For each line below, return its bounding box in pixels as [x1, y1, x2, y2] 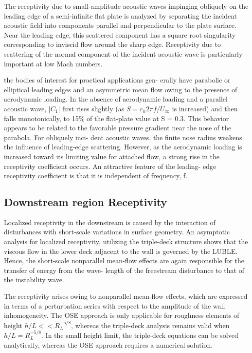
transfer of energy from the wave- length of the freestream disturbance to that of [4, 265, 244, 275]
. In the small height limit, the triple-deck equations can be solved [41, 330, 238, 340]
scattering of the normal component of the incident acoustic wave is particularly [4, 48, 243, 59]
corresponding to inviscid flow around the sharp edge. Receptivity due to [4, 39, 221, 49]
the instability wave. [4, 274, 64, 285]
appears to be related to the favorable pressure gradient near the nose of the [4, 123, 232, 133]
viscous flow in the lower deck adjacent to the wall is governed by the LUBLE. [4, 246, 238, 256]
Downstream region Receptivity [4, 194, 167, 209]
